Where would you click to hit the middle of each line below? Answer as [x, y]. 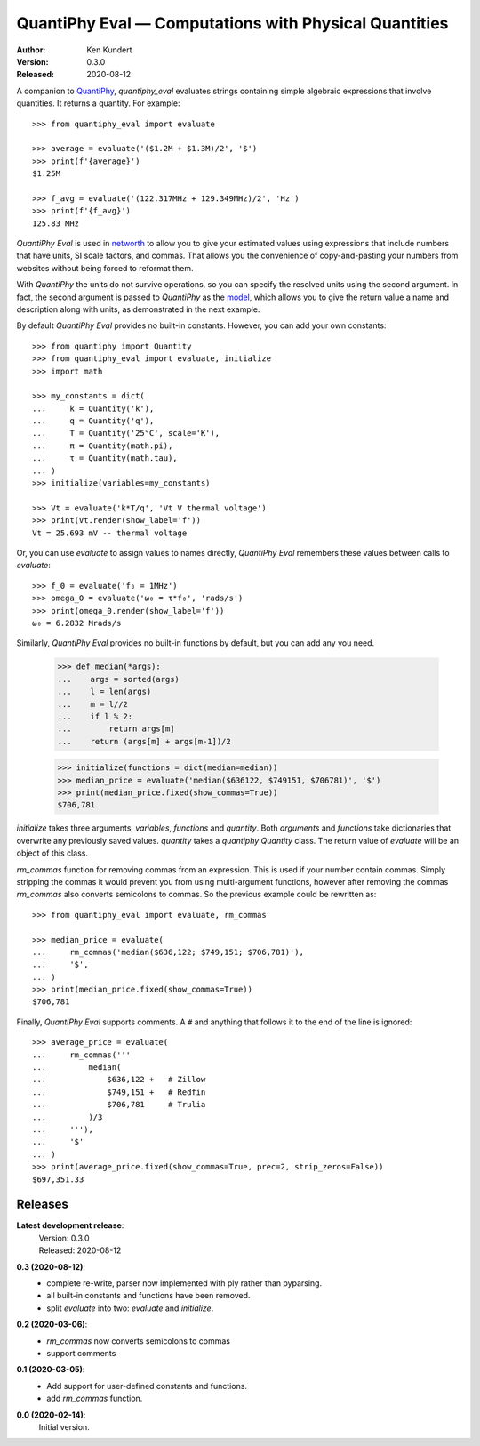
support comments [81, 1353]
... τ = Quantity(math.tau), [105, 458]
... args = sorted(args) [118, 679]
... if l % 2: [95, 716]
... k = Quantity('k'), [93, 408]
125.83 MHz [56, 223]
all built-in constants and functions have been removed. [148, 1296]
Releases [42, 1205]
